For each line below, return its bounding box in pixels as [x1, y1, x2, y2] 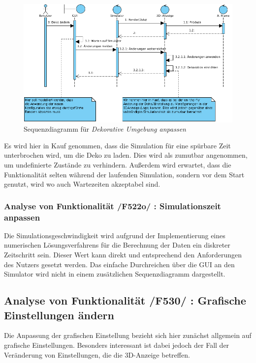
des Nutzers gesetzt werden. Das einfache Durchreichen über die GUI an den [4, 259, 235, 269]
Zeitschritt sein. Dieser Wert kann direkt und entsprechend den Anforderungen [4, 250, 242, 260]
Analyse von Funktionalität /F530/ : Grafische [4, 293, 246, 308]
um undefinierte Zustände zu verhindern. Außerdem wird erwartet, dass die [4, 159, 231, 169]
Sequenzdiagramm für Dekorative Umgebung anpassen [24, 124, 186, 134]
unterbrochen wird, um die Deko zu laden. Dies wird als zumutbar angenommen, [4, 150, 248, 160]
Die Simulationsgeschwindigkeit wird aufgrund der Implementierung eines [4, 230, 225, 240]
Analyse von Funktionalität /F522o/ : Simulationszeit [4, 199, 221, 212]
